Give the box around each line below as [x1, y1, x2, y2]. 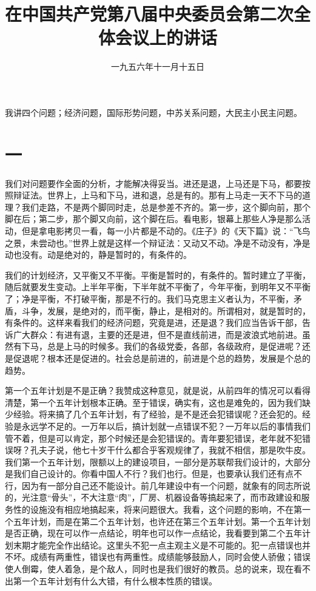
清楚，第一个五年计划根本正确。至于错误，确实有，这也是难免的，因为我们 [5, 396, 302, 408]
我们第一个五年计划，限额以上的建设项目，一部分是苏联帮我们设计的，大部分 [5, 455, 311, 468]
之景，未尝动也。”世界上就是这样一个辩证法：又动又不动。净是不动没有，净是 [5, 236, 311, 249]
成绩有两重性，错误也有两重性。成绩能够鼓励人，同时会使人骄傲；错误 [30, 550, 311, 563]
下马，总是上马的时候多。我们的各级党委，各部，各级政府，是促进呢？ [21, 340, 302, 353]
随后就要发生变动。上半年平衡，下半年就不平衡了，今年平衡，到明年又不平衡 [5, 280, 311, 293]
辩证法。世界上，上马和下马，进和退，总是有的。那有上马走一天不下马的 [13, 189, 302, 201]
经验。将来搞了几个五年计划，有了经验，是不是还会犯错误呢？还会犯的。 [13, 408, 302, 420]
